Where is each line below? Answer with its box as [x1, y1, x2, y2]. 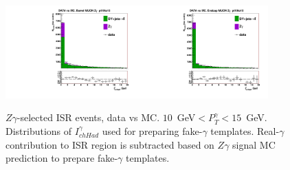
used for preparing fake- [102, 124, 203, 138]
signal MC [232, 137, 276, 151]
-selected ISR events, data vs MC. [16, 110, 160, 125]
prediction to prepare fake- [5, 151, 118, 165]
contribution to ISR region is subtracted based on [5, 137, 214, 151]
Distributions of [5, 124, 72, 138]
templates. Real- [210, 124, 280, 138]
